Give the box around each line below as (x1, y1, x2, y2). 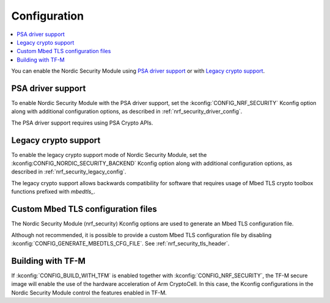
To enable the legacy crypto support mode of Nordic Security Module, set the (11, 151, 207, 158)
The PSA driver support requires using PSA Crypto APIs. (11, 119, 153, 126)
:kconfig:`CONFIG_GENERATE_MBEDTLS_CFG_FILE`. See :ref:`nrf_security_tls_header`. (11, 239, 230, 247)
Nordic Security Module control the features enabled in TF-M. (11, 289, 167, 296)
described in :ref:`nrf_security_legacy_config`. (11, 168, 127, 175)
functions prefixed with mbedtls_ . (11, 188, 96, 195)
